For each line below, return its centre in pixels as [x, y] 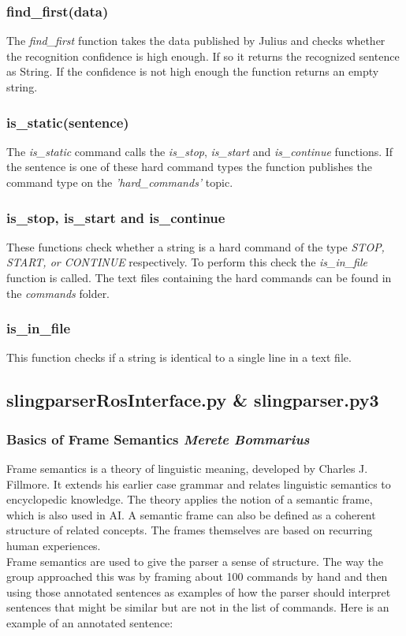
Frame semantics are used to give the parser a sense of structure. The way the [195, 561]
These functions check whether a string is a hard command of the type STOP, [196, 246]
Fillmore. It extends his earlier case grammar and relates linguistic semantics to [199, 484]
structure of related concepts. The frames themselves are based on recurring [190, 530]
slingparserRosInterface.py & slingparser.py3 [193, 400]
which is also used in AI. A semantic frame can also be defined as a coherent [191, 514]
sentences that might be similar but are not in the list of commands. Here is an [198, 607]
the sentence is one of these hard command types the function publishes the [190, 167]
